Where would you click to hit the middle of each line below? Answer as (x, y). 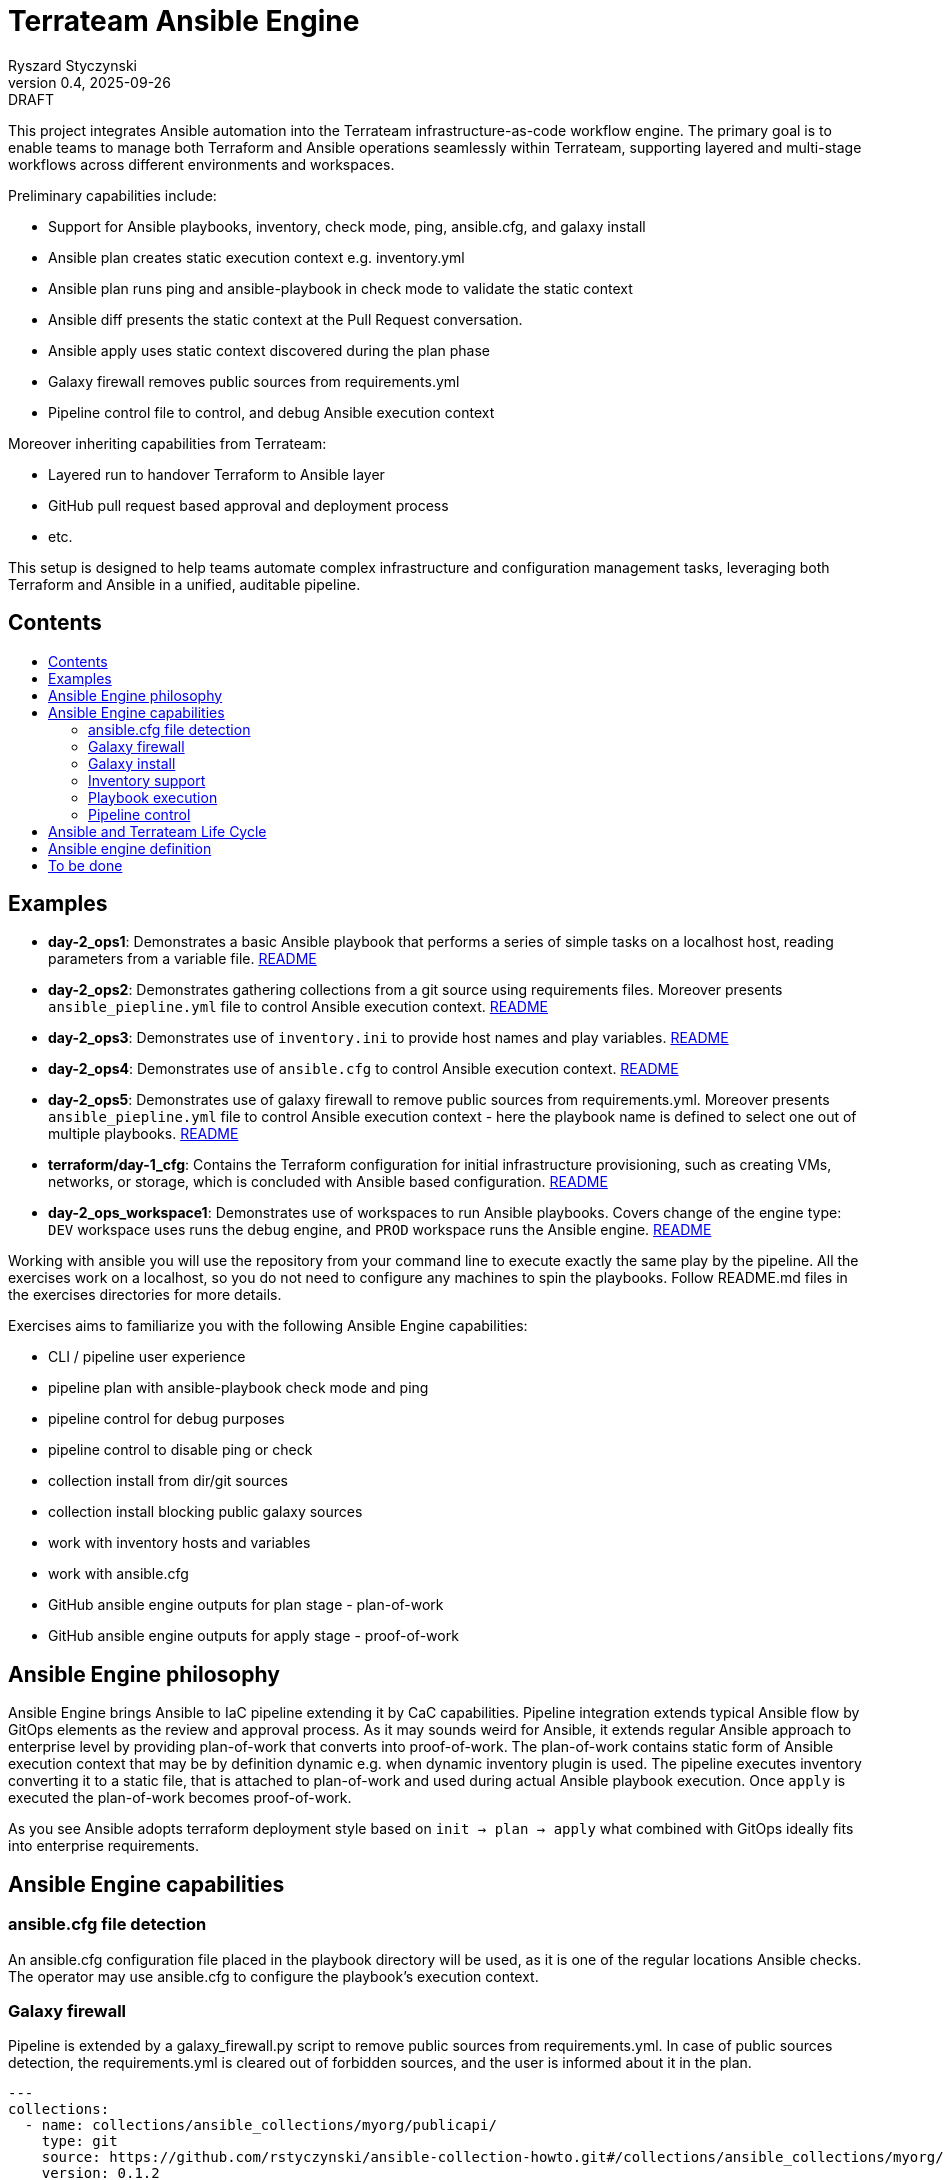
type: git (79, 2141)
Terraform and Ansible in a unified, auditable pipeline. (184, 584)
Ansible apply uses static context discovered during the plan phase (269, 350)
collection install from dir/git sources (168, 1481)
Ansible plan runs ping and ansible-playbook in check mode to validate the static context (340, 288)
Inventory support (147, 780)
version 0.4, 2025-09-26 (89, 82)
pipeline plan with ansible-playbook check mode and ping (238, 1388)
